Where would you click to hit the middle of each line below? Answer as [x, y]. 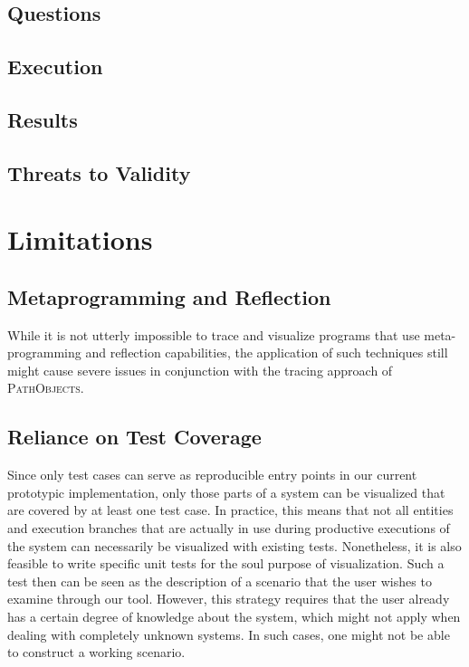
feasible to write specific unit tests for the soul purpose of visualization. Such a [226, 563]
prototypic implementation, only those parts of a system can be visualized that [226, 492]
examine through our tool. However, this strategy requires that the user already [229, 599]
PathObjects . [46, 388]
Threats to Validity [99, 172]
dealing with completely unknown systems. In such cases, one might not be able [229, 634]
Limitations [80, 239]
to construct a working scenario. [96, 652]
